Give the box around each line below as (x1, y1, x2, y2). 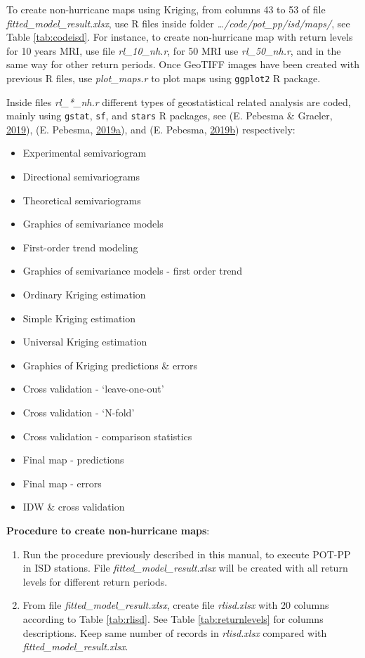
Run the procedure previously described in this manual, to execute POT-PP (22, 546, 351, 561)
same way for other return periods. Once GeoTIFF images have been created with (6, 57, 359, 72)
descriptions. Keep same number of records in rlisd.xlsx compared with (22, 625, 327, 640)
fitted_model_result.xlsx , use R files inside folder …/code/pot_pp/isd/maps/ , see (6, 15, 350, 30)
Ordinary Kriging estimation (22, 287, 146, 302)
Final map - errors (22, 475, 102, 490)
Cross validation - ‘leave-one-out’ (22, 381, 164, 396)
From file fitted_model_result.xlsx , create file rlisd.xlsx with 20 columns (22, 598, 329, 612)
